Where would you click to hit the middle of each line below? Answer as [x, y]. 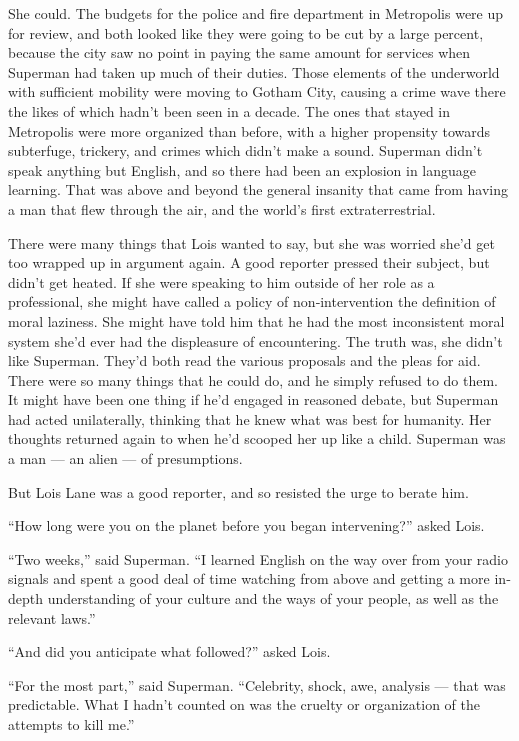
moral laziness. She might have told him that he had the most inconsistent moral [256, 320]
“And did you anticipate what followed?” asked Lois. [169, 651]
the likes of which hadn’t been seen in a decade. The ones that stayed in [229, 110]
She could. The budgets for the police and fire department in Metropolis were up [256, 13]
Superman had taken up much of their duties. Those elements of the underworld [254, 71]
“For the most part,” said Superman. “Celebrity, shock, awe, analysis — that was [257, 684]
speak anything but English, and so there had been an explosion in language [242, 169]
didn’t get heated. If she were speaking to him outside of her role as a [221, 281]
